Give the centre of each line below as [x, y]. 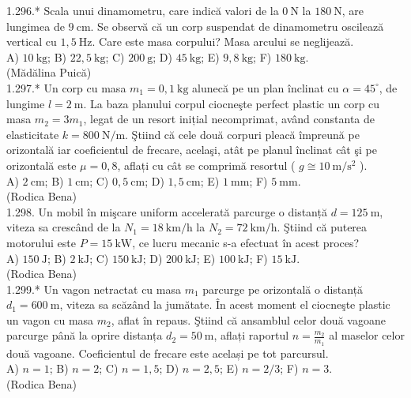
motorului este [41, 242]
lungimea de [36, 26]
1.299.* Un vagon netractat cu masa [94, 289]
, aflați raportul [251, 335]
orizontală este [41, 165]
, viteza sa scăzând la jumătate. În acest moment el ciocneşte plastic [225, 304]
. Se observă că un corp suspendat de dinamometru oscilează [237, 26]
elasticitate [33, 134]
